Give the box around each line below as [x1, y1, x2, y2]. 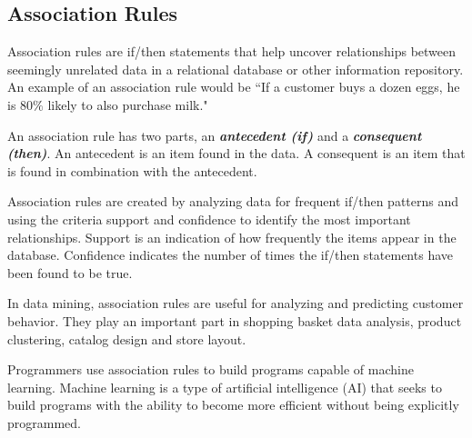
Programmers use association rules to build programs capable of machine [7, 360, 414, 379]
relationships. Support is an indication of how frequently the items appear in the [7, 227, 457, 246]
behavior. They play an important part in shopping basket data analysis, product [7, 311, 462, 330]
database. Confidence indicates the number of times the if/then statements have [7, 245, 453, 264]
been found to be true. [7, 263, 133, 282]
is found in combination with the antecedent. [7, 161, 257, 180]
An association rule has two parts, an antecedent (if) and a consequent [7, 125, 422, 144]
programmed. [7, 413, 81, 432]
